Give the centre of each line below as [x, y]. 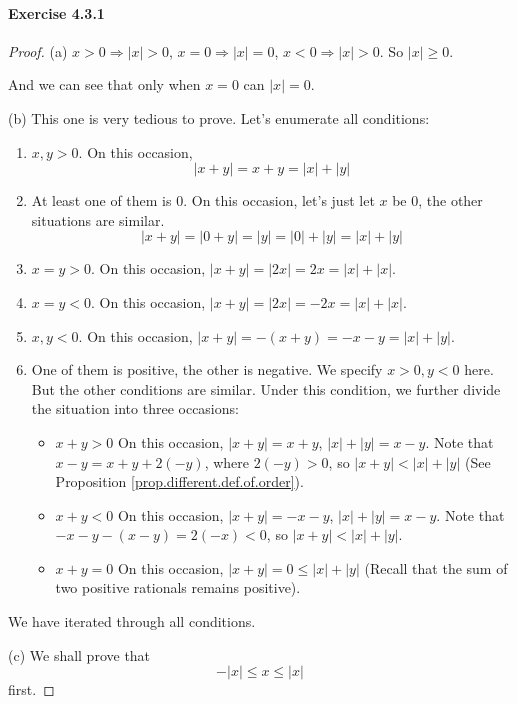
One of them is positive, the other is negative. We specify [207, 369]
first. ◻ [31, 689]
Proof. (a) [38, 50]
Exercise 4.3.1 [56, 12]
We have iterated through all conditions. [132, 621]
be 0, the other [437, 200]
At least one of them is [101, 200]
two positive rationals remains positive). [178, 587]
